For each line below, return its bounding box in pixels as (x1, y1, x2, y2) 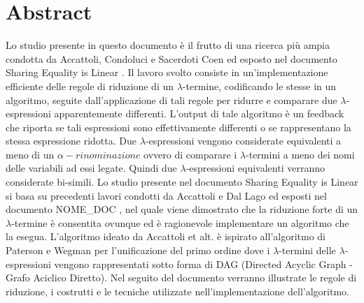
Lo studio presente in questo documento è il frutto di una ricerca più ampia (6, 38, 330, 52)
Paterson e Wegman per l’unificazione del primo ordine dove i (6, 243, 270, 258)
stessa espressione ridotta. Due (6, 133, 136, 148)
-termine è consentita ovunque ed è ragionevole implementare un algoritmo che (11, 215, 349, 230)
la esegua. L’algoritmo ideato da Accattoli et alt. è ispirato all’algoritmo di (6, 229, 326, 244)
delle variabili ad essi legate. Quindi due (6, 161, 177, 175)
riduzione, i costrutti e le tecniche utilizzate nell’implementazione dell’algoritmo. (6, 283, 349, 298)
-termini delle (279, 243, 336, 258)
